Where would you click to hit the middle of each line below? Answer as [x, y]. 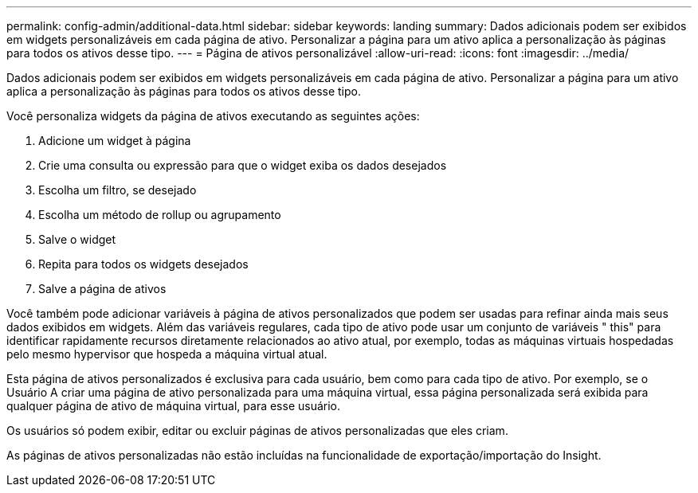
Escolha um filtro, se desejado [118, 190]
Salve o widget [77, 239]
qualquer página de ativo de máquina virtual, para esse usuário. [174, 406]
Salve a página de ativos [102, 289]
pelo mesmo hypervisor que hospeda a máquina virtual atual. [167, 354]
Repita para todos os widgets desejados [143, 264]
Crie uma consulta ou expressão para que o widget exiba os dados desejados [243, 165]
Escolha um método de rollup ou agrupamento [160, 215]
